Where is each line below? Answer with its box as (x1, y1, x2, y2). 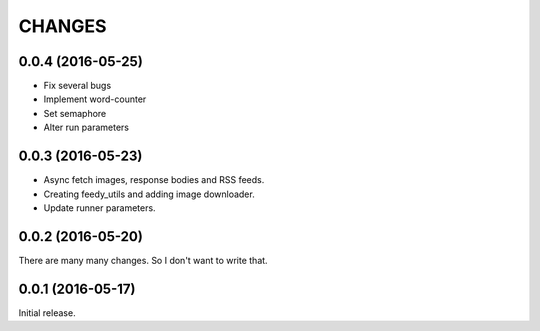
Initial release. (18, 306, 76, 319)
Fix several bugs (43, 80, 112, 92)
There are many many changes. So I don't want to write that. (18, 254, 269, 266)
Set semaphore (43, 107, 107, 119)
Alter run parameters (43, 121, 130, 134)
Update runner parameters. (43, 201, 156, 214)
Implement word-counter (43, 93, 147, 105)
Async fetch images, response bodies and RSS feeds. (43, 174, 265, 186)
